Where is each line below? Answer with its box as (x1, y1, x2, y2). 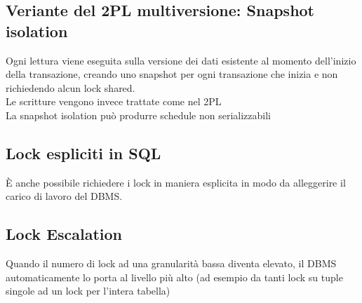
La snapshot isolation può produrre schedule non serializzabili (6, 107, 271, 122)
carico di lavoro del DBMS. (6, 189, 123, 203)
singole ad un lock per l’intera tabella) (6, 283, 170, 298)
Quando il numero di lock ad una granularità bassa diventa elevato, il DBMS (6, 256, 337, 271)
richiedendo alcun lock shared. (6, 80, 135, 95)
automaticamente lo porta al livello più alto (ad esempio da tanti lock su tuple (6, 269, 343, 284)
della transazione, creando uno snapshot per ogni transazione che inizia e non (6, 67, 338, 81)
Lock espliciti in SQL (6, 142, 161, 163)
